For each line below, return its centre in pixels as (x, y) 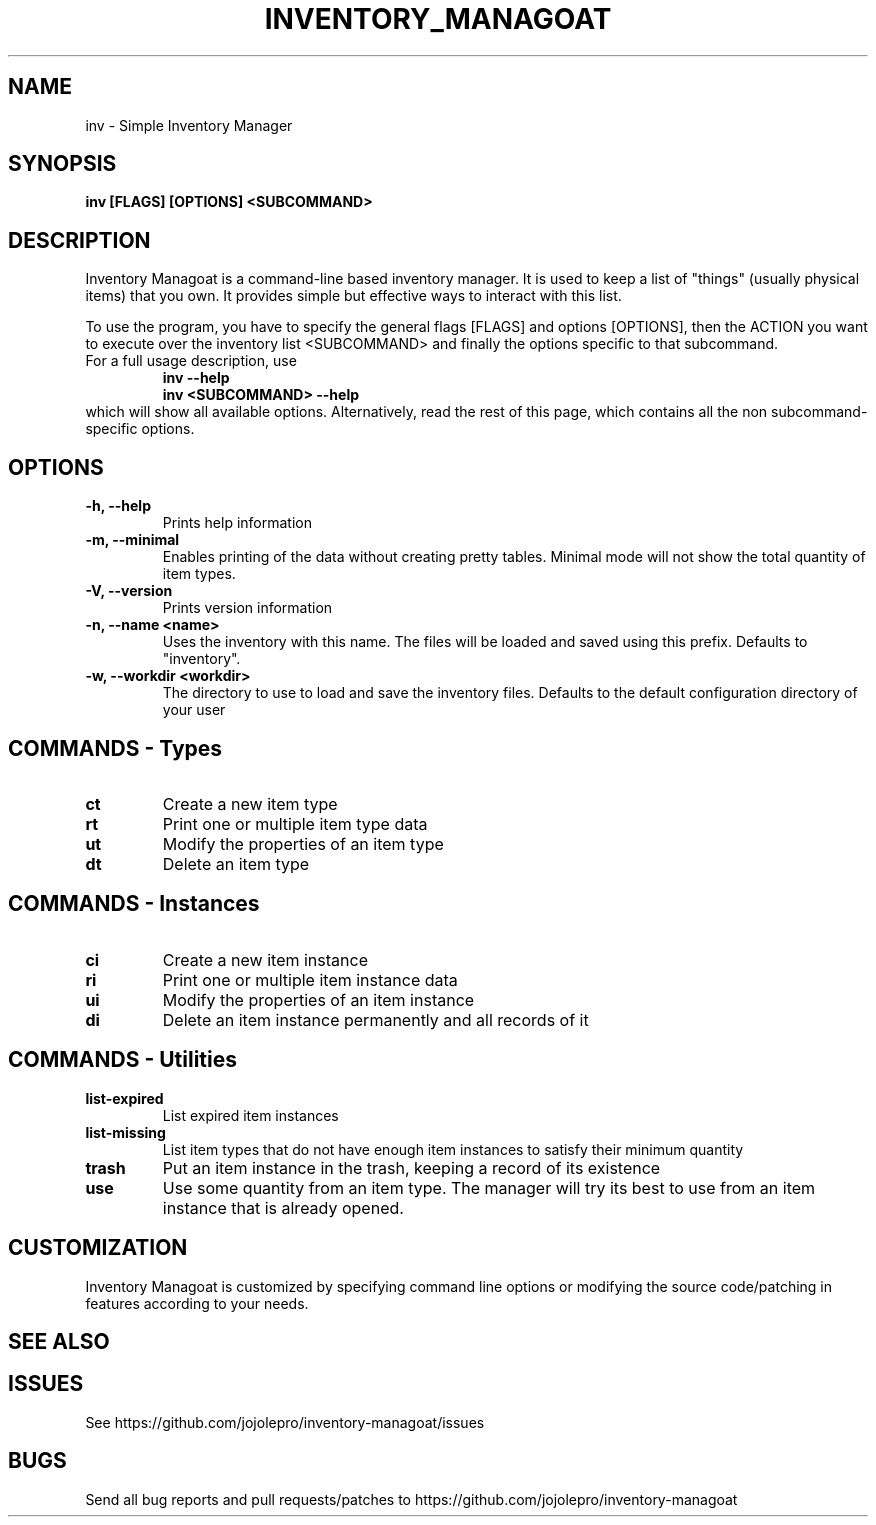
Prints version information (247, 608)
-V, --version (129, 591)
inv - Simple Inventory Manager (189, 125)
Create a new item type (250, 803)
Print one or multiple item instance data (310, 979)
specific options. (140, 429)
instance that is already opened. (283, 1207)
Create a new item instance (265, 959)
